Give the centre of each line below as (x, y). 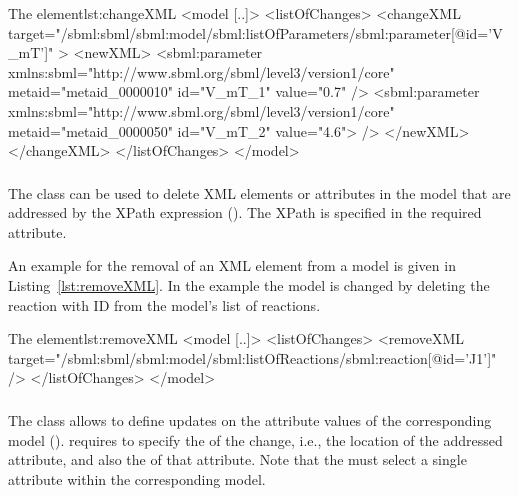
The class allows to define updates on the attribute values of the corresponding (250, 419)
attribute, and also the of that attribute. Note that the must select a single (237, 459)
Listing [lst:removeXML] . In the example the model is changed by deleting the (249, 285)
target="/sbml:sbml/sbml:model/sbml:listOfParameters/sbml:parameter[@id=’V (255, 32)
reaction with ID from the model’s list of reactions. (164, 304)
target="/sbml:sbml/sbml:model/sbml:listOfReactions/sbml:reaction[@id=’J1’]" (252, 357)
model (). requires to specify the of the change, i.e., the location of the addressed (255, 439)
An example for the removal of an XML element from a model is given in (232, 265)
